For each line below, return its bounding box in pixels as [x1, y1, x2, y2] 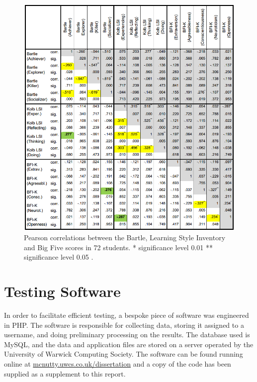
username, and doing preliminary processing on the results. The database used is [4, 329, 250, 340]
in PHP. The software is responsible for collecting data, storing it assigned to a [4, 319, 244, 330]
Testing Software [4, 281, 121, 301]
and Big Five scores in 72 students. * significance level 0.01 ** [24, 242, 213, 252]
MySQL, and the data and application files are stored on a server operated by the [4, 339, 254, 349]
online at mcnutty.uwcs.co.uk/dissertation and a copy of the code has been [4, 359, 231, 369]
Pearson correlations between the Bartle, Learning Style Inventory [24, 232, 226, 243]
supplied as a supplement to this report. [4, 368, 126, 379]
